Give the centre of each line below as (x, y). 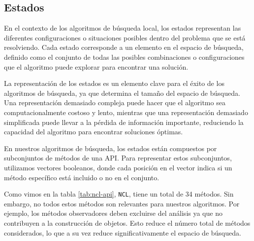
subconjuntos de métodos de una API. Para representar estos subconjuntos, (118, 158)
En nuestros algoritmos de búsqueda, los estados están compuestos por (111, 148)
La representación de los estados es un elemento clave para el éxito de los (114, 83)
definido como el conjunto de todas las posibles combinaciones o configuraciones (124, 57)
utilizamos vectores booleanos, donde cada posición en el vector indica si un (118, 167)
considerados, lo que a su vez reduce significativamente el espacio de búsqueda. (123, 232)
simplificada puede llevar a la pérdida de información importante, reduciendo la (124, 122)
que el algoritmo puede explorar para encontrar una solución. (96, 66)
